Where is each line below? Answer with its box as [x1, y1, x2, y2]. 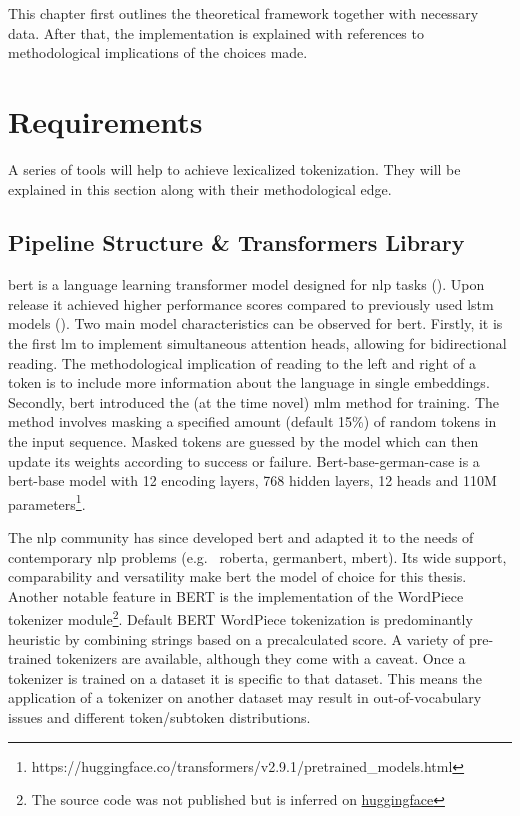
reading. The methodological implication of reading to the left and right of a [8, 352, 476, 373]
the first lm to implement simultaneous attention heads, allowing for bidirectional [8, 333, 507, 354]
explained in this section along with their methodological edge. [8, 178, 392, 199]
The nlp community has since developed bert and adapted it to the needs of [8, 527, 474, 548]
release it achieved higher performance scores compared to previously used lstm [8, 293, 494, 314]
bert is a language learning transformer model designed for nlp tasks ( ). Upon [8, 274, 485, 295]
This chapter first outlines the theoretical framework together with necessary [8, 3, 479, 23]
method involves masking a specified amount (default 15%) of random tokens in [8, 411, 497, 432]
